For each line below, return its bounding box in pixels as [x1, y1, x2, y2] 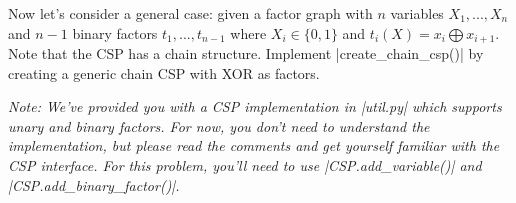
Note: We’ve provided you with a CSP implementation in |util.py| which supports [8, 96, 502, 117]
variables [390, 3, 444, 23]
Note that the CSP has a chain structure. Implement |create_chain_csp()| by [8, 43, 484, 64]
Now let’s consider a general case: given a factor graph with [8, 3, 373, 23]
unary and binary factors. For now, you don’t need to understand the [8, 115, 430, 136]
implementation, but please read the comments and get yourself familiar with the [8, 135, 500, 156]
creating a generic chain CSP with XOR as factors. [8, 62, 320, 83]
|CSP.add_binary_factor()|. [8, 174, 180, 195]
